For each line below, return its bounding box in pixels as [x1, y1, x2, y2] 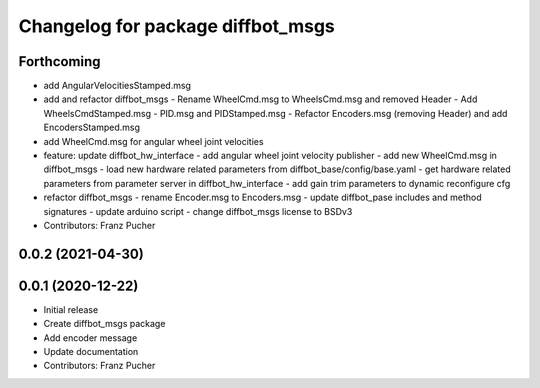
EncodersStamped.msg [43, 121, 140, 134]
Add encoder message [43, 331, 138, 344]
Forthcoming [18, 53, 101, 70]
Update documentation [43, 346, 139, 358]
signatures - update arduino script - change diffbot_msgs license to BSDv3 [43, 205, 353, 217]
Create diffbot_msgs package [43, 318, 166, 330]
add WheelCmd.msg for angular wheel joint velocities [43, 135, 264, 147]
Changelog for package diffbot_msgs [18, 15, 335, 37]
